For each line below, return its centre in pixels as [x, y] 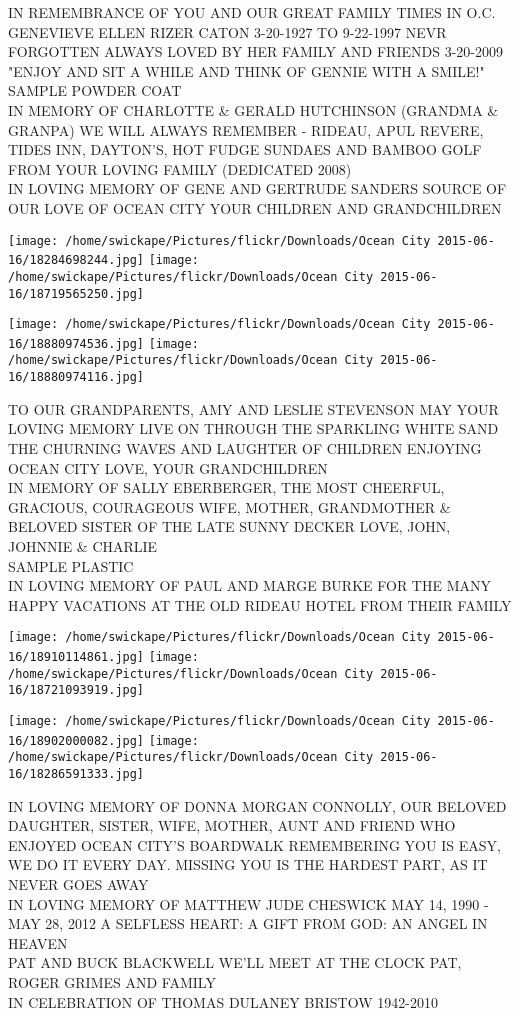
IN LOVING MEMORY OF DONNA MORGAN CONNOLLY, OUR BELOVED [257, 805]
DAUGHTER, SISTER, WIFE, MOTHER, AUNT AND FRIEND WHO [232, 825]
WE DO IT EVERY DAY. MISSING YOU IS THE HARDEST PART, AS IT [248, 864]
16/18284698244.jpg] [76, 260]
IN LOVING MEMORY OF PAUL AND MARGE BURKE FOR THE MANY [250, 585]
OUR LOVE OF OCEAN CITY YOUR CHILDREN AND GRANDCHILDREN [255, 207]
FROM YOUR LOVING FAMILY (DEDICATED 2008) [180, 168]
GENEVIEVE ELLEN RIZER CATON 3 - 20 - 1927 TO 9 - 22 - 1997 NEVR [227, 31]
